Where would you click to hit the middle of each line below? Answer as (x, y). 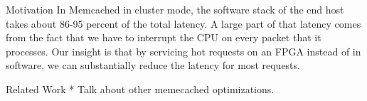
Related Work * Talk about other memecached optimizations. (140, 89)
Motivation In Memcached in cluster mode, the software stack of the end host (175, 9)
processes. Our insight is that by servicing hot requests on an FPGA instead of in (183, 51)
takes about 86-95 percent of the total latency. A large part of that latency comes (183, 23)
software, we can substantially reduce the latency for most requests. (153, 65)
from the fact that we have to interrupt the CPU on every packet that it (164, 37)
